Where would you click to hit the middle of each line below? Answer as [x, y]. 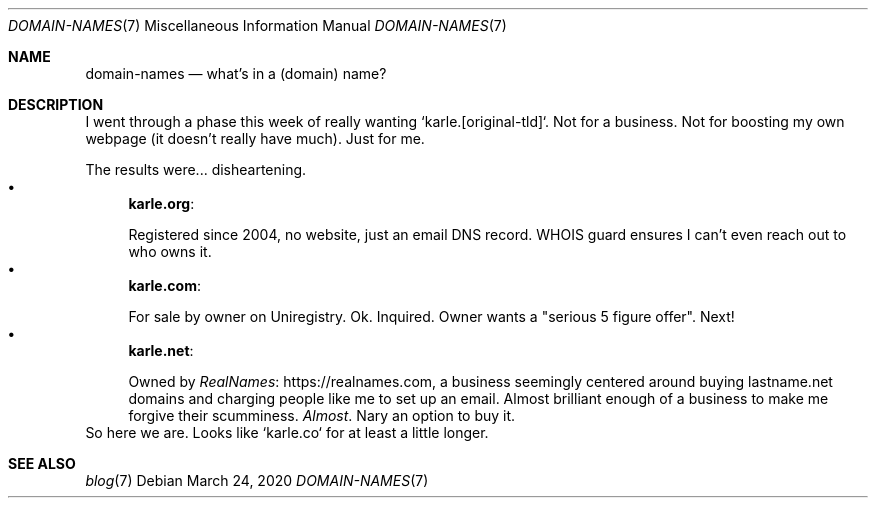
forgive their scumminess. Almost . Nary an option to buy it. [322, 415]
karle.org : [161, 203]
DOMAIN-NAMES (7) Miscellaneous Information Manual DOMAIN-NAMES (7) [257, 25]
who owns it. [170, 251]
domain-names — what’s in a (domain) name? [236, 73]
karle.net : [161, 350]
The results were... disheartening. [196, 169]
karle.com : [165, 285]
